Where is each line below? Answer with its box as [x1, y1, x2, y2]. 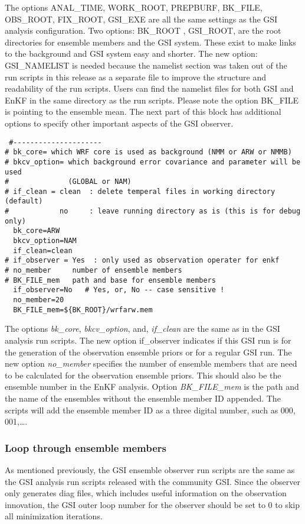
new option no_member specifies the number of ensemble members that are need [5, 357, 297, 370]
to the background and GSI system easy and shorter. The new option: [5, 47, 258, 60]
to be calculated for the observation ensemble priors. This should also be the [5, 368, 281, 381]
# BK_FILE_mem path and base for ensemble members [5, 276, 216, 284]
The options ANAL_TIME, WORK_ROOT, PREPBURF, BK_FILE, [5, 1, 263, 13]
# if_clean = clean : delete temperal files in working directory [5, 187, 276, 196]
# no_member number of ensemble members [5, 266, 182, 275]
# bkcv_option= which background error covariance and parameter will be [5, 157, 301, 166]
